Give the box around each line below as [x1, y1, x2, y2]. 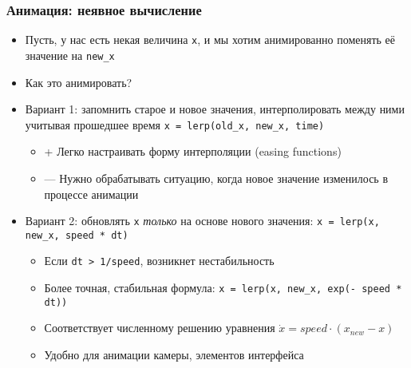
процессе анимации [44, 185, 139, 202]
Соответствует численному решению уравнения [44, 319, 275, 336]
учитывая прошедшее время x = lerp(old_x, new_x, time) [25, 116, 325, 133]
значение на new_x [25, 46, 115, 63]
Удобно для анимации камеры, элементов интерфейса [44, 346, 304, 363]
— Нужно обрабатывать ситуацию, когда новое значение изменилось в [44, 169, 389, 186]
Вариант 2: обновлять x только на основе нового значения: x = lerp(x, [25, 212, 380, 229]
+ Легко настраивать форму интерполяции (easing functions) [44, 143, 342, 160]
